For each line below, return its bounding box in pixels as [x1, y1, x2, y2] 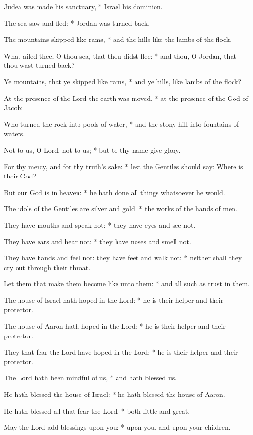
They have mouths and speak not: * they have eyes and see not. [4, 219, 195, 230]
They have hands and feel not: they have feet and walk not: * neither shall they [4, 253, 242, 263]
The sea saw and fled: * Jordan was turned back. [4, 18, 150, 28]
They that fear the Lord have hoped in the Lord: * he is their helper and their [4, 347, 238, 357]
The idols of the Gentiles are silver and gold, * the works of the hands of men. [4, 203, 237, 214]
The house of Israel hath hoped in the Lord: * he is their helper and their [4, 295, 224, 305]
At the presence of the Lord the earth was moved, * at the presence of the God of [4, 93, 248, 103]
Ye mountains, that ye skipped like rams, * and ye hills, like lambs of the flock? [4, 76, 241, 86]
